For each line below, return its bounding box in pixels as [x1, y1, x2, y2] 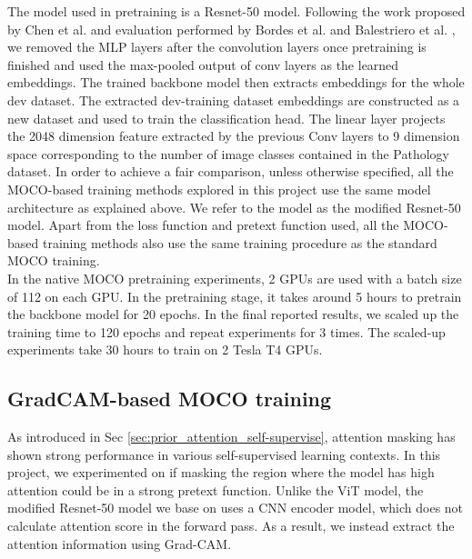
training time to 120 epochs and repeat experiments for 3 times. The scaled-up [7, 322, 446, 341]
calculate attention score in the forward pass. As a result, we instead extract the [7, 516, 455, 535]
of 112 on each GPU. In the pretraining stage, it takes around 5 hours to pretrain [7, 286, 462, 305]
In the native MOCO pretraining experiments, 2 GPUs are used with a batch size [7, 268, 462, 287]
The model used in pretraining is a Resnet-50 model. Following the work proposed [7, 2, 466, 20]
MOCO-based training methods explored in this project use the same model [7, 179, 431, 198]
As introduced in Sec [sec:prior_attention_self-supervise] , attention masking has [7, 427, 456, 446]
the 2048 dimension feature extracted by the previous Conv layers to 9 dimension [7, 126, 460, 145]
